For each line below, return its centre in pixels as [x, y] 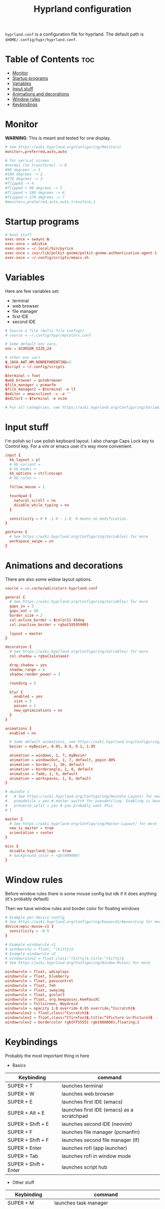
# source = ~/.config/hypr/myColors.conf [48, 335]
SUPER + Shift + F [28, 1140]
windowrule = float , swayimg [35, 990]
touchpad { [21, 496]
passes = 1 [25, 706]
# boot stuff [18, 235]
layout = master [26, 634]
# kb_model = [23, 469]
